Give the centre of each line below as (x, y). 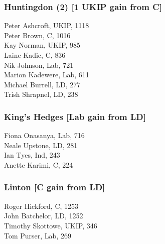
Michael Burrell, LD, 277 (42, 84)
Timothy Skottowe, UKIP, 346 (51, 225)
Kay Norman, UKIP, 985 (42, 45)
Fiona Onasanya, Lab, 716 (44, 135)
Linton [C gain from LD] (55, 187)
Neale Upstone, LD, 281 (41, 145)
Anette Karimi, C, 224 (39, 164)
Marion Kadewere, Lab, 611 (47, 75)
